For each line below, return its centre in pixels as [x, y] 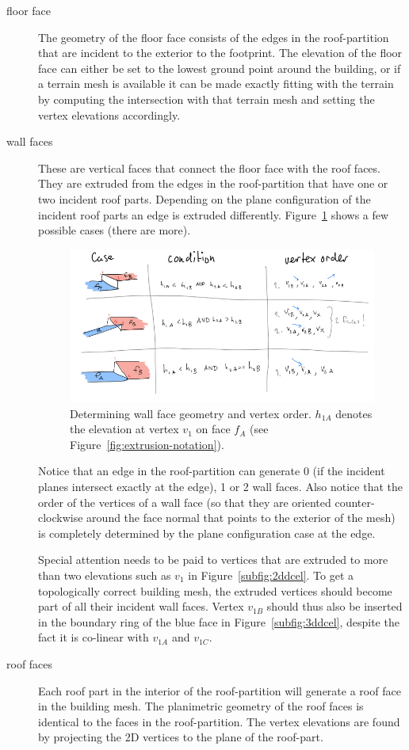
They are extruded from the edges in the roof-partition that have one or [213, 183]
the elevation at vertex [124, 429]
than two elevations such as [105, 575]
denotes [354, 413]
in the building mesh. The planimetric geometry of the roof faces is [201, 706]
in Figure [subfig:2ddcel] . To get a [271, 575]
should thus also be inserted [334, 606]
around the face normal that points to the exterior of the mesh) [241, 518]
